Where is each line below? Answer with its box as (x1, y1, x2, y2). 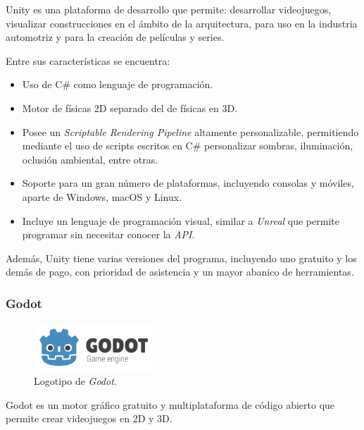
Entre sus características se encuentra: (6, 53, 170, 68)
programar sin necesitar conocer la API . (22, 227, 195, 242)
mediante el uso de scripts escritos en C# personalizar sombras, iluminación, (22, 138, 353, 153)
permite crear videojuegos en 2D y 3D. (6, 411, 172, 426)
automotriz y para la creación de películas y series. (6, 30, 225, 44)
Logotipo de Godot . (34, 374, 117, 388)
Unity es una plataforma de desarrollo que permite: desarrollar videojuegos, (6, 2, 332, 16)
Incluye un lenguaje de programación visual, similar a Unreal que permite (22, 213, 339, 228)
